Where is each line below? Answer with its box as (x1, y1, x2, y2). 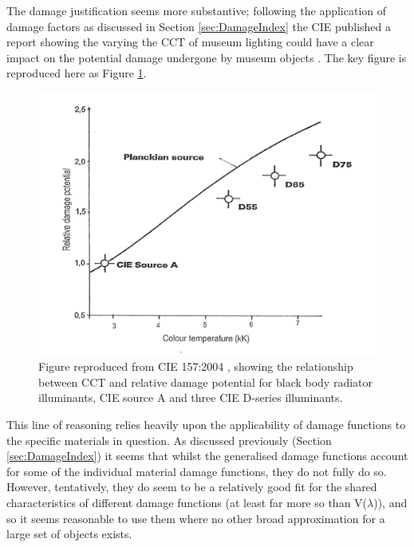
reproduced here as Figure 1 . (6, 65, 147, 81)
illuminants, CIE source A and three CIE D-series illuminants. (38, 389, 343, 406)
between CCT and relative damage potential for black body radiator (38, 373, 373, 390)
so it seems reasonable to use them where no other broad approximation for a (6, 510, 385, 526)
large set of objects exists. (6, 525, 132, 542)
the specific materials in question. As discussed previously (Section (6, 431, 332, 448)
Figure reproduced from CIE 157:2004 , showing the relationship (38, 358, 353, 375)
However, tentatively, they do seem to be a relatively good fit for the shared (6, 478, 377, 495)
